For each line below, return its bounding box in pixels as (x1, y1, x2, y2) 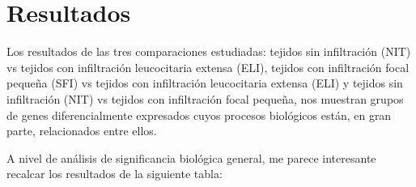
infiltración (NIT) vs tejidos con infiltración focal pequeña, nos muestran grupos (6, 90, 404, 107)
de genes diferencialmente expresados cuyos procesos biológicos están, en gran (6, 106, 392, 123)
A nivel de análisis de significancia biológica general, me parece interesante (6, 149, 376, 166)
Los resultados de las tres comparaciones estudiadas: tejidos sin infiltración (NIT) (6, 43, 411, 60)
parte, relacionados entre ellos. (6, 122, 157, 139)
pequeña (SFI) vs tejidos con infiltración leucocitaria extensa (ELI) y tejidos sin (6, 74, 403, 91)
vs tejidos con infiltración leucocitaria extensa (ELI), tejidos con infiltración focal (6, 58, 410, 75)
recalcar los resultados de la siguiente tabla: (6, 165, 223, 182)
